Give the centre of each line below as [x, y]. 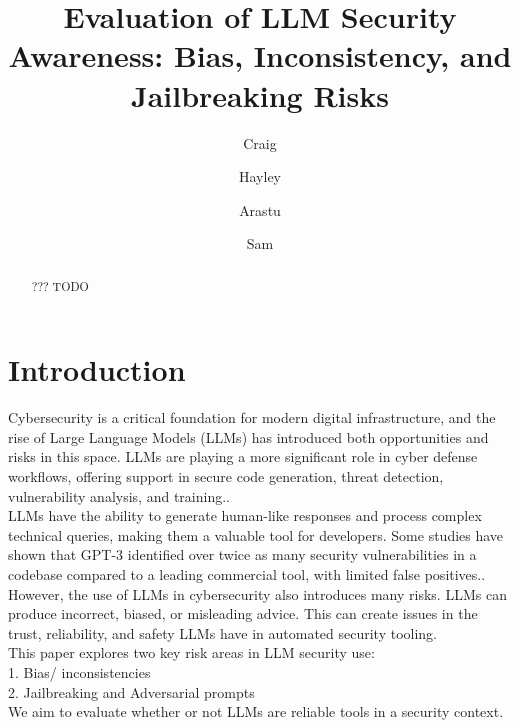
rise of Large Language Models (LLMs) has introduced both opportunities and [248, 436]
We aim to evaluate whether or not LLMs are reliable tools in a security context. [256, 711]
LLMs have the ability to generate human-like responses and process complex [245, 515]
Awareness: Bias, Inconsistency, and [260, 55]
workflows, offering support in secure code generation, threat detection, [226, 476]
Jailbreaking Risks [260, 94]
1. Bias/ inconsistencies [79, 671]
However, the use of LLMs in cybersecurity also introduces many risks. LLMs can [257, 593]
